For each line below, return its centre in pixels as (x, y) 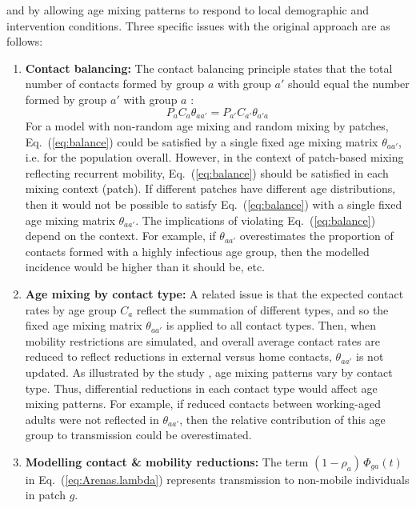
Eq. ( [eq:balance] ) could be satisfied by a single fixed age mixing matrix (202, 141)
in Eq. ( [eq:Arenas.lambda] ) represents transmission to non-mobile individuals (217, 479)
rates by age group (71, 309)
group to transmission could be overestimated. (138, 435)
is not (370, 356)
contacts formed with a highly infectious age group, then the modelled (197, 251)
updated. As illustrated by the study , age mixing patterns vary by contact (209, 372)
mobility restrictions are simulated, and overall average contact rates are (202, 340)
